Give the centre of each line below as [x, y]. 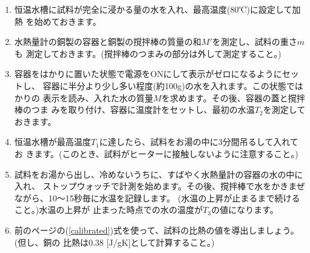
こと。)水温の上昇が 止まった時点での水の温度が [109, 210]
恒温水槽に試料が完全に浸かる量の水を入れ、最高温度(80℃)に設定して [153, 9]
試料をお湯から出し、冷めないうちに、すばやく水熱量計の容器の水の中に [159, 174]
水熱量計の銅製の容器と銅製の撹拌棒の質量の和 [108, 42]
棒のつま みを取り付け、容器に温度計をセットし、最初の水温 [134, 110]
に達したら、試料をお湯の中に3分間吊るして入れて [199, 142]
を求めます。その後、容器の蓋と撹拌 [233, 97]
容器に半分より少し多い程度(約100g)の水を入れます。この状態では [173, 85]
